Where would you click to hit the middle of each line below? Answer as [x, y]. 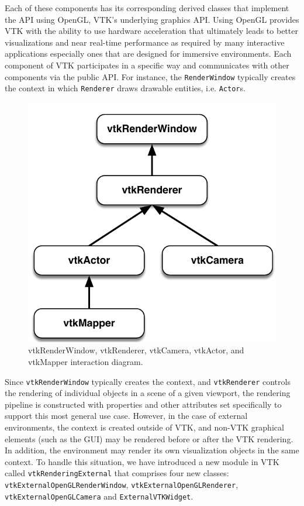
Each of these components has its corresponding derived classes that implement [147, 8]
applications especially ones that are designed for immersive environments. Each [148, 54]
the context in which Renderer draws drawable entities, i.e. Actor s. [125, 88]
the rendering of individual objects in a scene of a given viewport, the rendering [148, 393]
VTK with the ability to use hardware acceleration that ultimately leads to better [151, 31]
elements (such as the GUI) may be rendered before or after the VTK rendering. [149, 438]
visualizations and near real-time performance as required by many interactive [145, 42]
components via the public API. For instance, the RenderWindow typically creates [150, 76]
